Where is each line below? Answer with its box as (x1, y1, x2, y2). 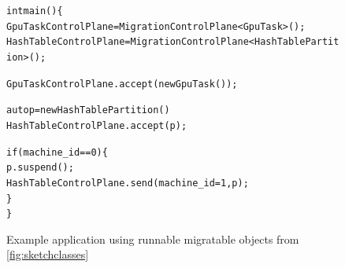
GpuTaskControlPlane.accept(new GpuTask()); (6, 78, 238, 90)
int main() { (6, 6, 63, 17)
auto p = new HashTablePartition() (6, 105, 170, 116)
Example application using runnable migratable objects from (6, 230, 299, 247)
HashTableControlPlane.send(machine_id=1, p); (6, 177, 249, 189)
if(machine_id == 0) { (6, 146, 108, 158)
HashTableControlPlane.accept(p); (6, 119, 187, 131)
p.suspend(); (6, 162, 74, 174)
